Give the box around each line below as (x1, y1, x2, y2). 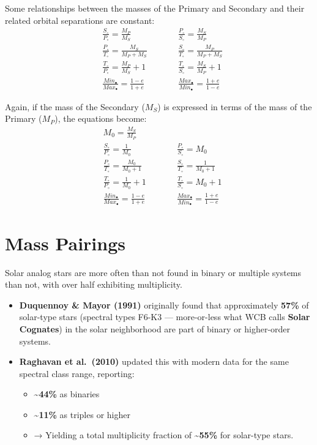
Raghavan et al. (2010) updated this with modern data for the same (19, 355, 289, 368)
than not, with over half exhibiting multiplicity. (5, 278, 182, 291)
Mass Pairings (5, 230, 125, 255)
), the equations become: (54, 112, 147, 125)
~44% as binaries (34, 387, 100, 400)
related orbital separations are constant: (5, 13, 155, 26)
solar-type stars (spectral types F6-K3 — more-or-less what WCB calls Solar (19, 310, 310, 323)
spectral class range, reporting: (19, 367, 135, 380)
